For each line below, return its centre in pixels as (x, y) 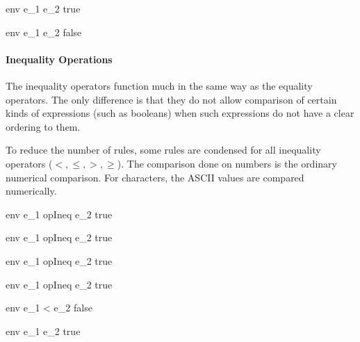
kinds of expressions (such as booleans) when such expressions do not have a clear (180, 113)
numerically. (31, 191)
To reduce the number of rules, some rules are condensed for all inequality (163, 150)
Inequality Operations (59, 59)
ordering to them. (43, 126)
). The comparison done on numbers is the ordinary (227, 163)
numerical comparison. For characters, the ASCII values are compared (155, 177)
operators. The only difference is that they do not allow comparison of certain (171, 99)
